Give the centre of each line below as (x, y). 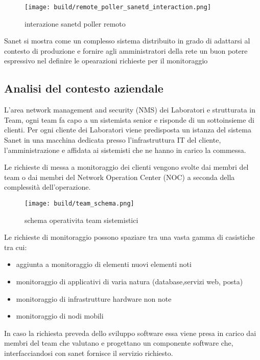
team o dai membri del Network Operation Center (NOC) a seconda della (120, 177)
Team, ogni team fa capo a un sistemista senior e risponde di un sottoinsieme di (129, 119)
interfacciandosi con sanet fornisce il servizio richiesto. (89, 353)
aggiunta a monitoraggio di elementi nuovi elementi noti (104, 264)
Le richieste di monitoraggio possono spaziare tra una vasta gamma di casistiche (129, 237)
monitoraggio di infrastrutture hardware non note (94, 298)
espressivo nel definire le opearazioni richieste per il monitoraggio (106, 61)
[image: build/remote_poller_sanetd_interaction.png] (118, 7)
